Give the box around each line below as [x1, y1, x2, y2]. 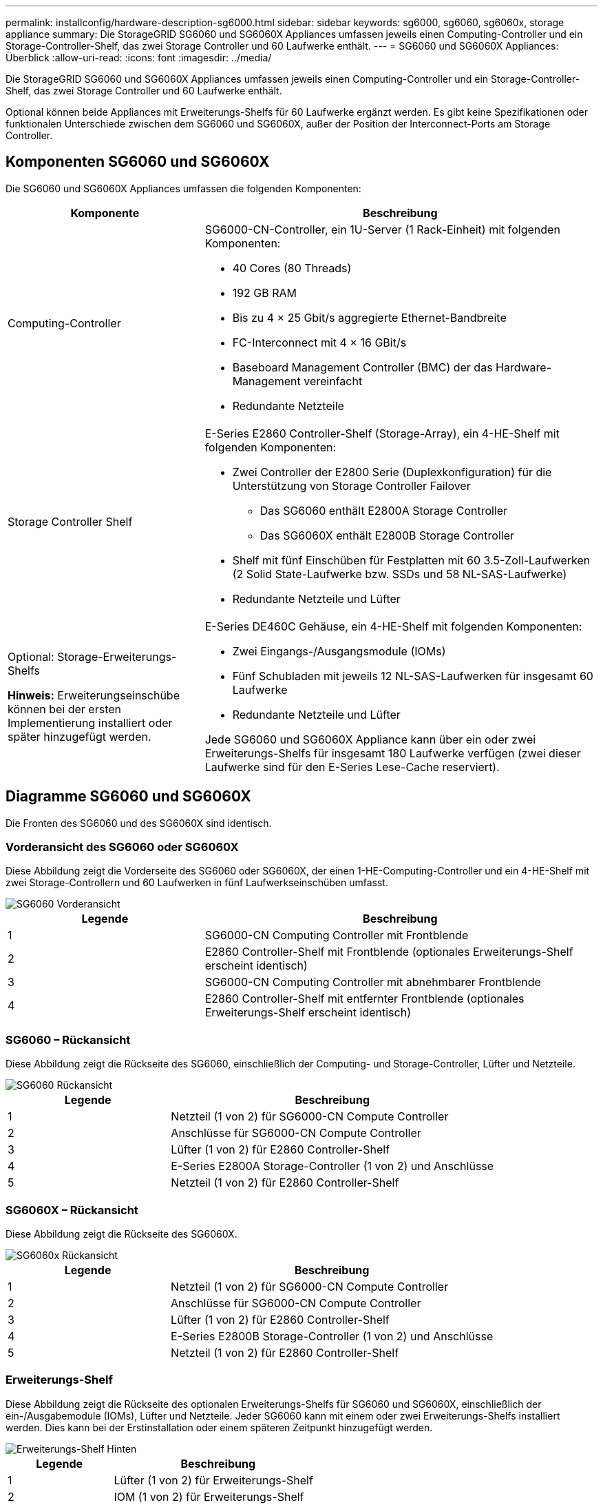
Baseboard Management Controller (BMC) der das [232, 360, 493, 374]
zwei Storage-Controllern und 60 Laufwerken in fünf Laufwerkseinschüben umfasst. [6, 877, 388, 889]
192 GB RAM [232, 285, 297, 300]
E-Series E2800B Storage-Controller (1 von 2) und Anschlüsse [171, 1329, 494, 1343]
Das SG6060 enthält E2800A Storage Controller [260, 503, 508, 518]
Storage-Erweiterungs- [57, 649, 177, 664]
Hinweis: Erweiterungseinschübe [8, 688, 180, 702]
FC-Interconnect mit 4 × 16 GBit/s [232, 335, 407, 349]
